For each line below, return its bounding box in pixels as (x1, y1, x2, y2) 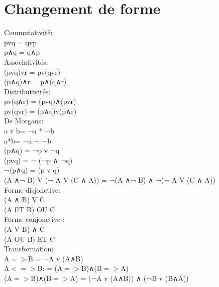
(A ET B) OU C (4, 204, 55, 214)
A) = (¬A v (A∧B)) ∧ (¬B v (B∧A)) (70, 272, 189, 283)
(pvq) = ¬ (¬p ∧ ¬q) (4, 155, 73, 165)
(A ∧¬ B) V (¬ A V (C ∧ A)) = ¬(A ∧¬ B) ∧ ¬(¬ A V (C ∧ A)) (4, 175, 215, 185)
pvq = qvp (4, 37, 37, 47)
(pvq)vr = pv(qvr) (4, 66, 61, 77)
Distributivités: (4, 86, 51, 96)
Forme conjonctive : (4, 214, 65, 224)
